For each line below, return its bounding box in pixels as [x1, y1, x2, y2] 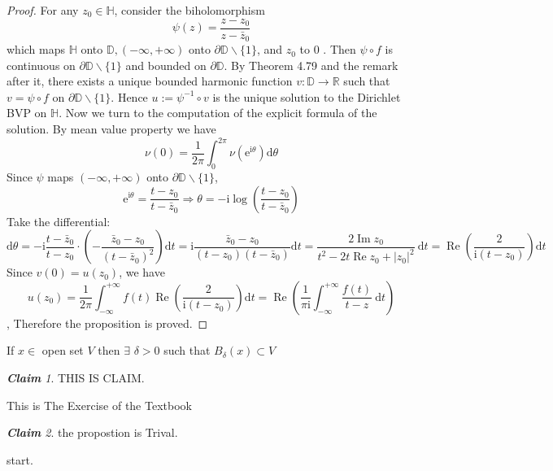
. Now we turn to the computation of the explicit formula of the [59, 104, 377, 121]
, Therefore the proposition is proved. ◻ [7, 314, 208, 331]
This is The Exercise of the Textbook [7, 396, 192, 413]
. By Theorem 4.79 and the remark [224, 56, 398, 73]
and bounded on [125, 56, 207, 73]
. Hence [111, 88, 148, 105]
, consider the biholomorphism [114, 2, 265, 18]
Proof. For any [7, 2, 79, 18]
